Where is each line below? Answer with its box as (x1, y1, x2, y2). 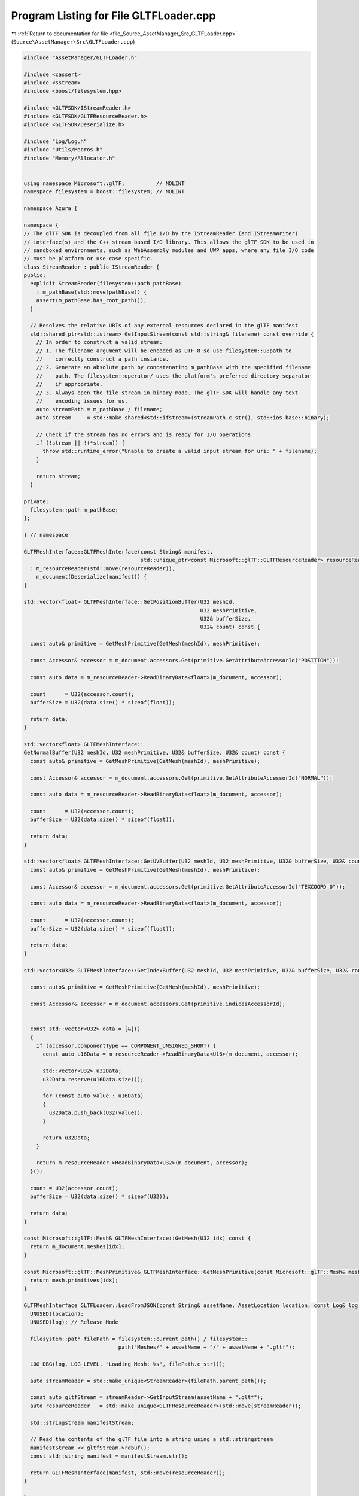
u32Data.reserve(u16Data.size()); (42, 1076, 144, 1083)
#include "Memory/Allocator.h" (23, 154, 116, 162)
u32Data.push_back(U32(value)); (48, 1109, 144, 1116)
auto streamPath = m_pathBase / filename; (36, 406, 163, 413)
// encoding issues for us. (36, 397, 128, 404)
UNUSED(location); (30, 1310, 84, 1317)
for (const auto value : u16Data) (42, 1093, 144, 1099)
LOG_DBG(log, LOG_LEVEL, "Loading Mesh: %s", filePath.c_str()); (30, 1360, 226, 1367)
